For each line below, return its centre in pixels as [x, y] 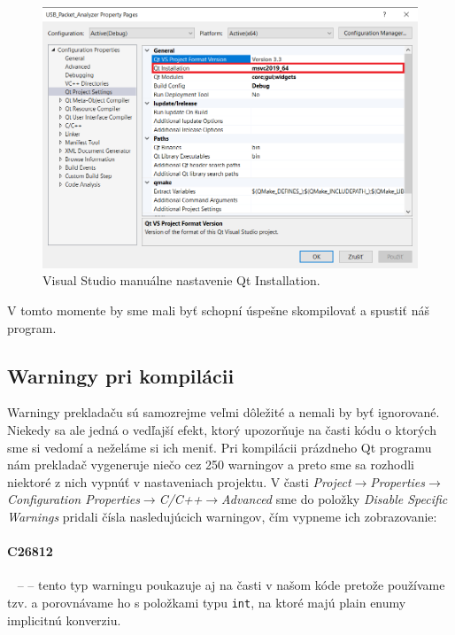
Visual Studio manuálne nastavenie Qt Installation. [181, 280]
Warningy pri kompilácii [121, 375]
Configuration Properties [73, 499]
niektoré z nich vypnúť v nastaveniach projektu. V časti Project [179, 481]
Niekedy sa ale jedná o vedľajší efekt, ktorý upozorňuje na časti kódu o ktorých [222, 430]
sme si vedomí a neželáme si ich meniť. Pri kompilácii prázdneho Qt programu [220, 447]
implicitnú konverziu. [64, 620]
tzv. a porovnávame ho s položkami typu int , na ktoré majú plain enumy [207, 603]
